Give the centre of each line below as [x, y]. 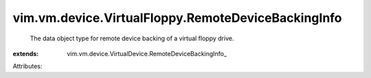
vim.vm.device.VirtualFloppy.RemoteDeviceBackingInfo [178, 18]
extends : [26, 53]
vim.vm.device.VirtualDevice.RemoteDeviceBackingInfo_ [147, 53]
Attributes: [27, 66]
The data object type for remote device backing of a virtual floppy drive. [132, 38]
